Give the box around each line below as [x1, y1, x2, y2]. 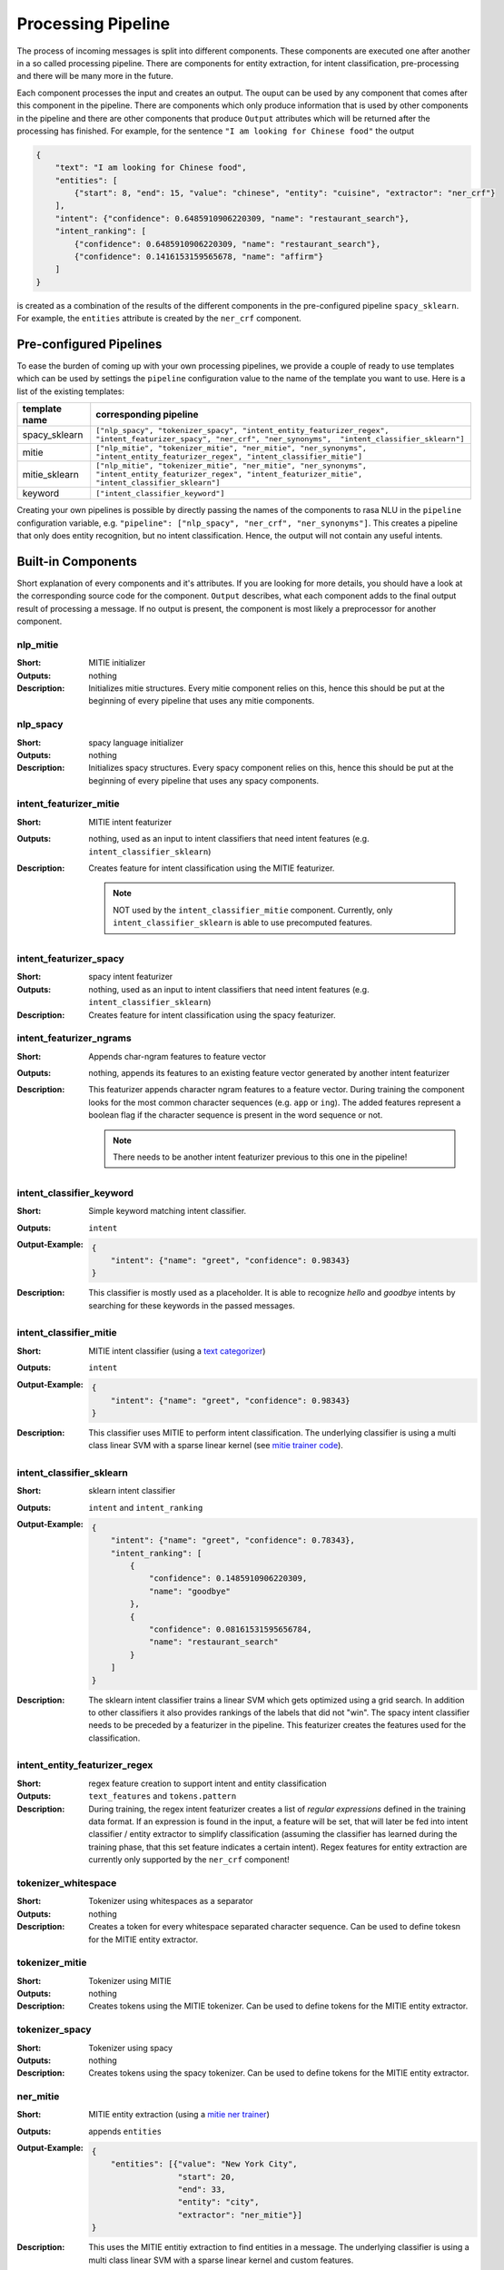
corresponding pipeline [95, 409, 199, 421]
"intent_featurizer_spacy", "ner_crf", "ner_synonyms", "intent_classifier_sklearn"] [95, 434, 465, 444]
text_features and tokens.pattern [88, 1791, 237, 1801]
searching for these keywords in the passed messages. [88, 1299, 295, 1311]
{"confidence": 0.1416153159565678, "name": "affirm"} [74, 252, 324, 262]
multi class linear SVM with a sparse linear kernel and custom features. [88, 2255, 354, 2265]
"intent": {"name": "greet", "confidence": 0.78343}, [110, 1535, 356, 1545]
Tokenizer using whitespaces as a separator [88, 1896, 253, 1907]
